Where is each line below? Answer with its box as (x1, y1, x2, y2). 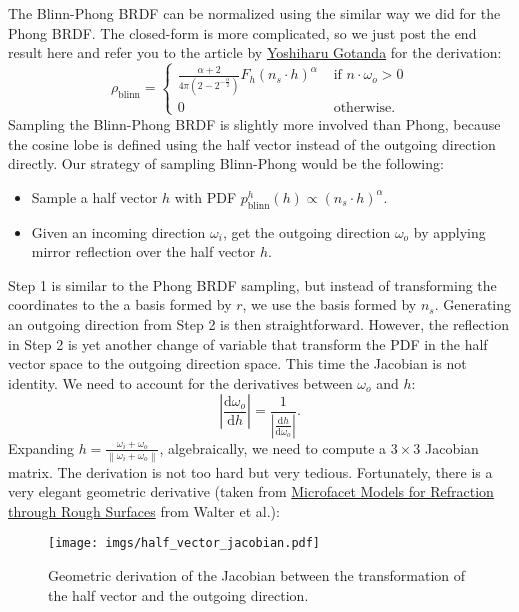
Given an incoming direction (31, 221, 206, 242)
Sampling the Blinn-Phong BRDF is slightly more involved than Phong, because (8, 113, 501, 134)
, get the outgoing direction (222, 221, 391, 242)
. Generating (434, 294, 512, 315)
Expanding (8, 437, 74, 458)
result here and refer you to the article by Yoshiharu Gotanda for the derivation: (8, 42, 502, 63)
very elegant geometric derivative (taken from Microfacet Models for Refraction (8, 481, 494, 502)
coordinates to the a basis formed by (8, 294, 232, 315)
